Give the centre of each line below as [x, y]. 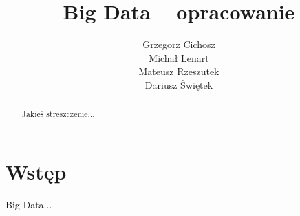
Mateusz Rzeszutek [179, 71]
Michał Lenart [179, 57]
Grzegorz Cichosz [179, 44]
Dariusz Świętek [179, 84]
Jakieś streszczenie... [58, 114]
